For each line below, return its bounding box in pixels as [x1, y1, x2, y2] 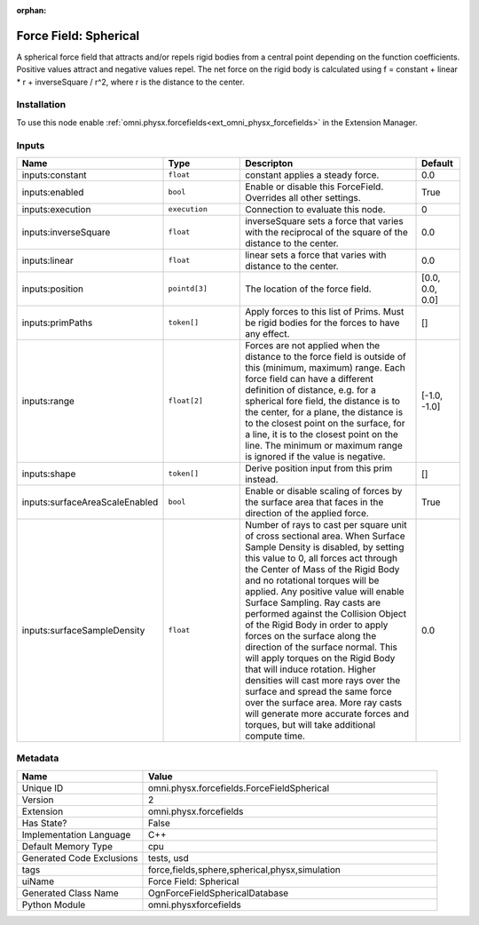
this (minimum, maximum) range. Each [245, 361, 405, 373]
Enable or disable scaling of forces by [245, 484, 403, 497]
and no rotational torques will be [245, 574, 380, 586]
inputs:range [21, 395, 75, 407]
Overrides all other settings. [245, 191, 361, 203]
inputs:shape [21, 467, 76, 480]
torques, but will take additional [245, 718, 376, 730]
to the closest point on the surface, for [245, 417, 405, 429]
